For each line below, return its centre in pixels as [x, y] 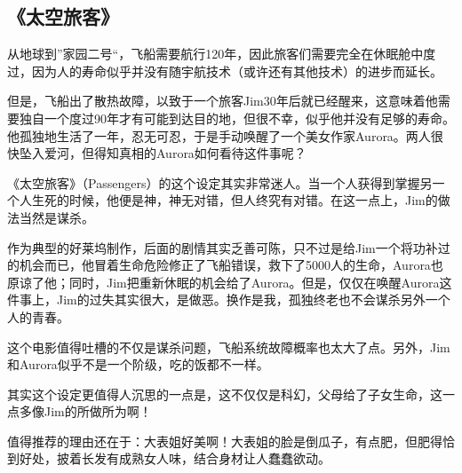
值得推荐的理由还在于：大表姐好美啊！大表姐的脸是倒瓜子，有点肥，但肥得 [225, 441]
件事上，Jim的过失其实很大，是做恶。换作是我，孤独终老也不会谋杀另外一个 [229, 300]
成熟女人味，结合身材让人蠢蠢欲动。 [224, 458]
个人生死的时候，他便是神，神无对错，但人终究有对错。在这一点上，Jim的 [223, 200]
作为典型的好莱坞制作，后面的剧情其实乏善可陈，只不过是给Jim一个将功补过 [229, 247]
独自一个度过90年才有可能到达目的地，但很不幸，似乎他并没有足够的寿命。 [237, 118]
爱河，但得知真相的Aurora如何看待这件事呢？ [175, 153]
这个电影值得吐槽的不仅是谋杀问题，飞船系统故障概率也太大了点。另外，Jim [229, 347]
